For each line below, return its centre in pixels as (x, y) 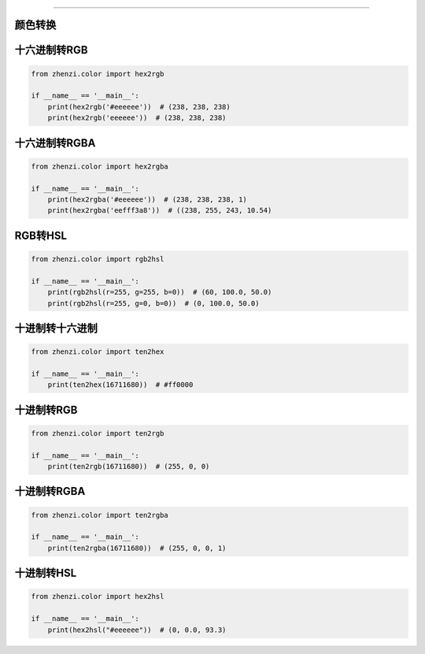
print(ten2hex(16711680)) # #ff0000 (120, 385)
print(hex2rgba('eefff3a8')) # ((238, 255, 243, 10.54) (160, 210)
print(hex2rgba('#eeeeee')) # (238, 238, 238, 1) (147, 199)
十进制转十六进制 (56, 328)
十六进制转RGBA (55, 143)
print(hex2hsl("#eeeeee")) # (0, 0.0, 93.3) (137, 630)
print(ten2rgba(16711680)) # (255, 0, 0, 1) (137, 548)
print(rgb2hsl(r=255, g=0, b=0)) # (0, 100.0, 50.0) (153, 303)
